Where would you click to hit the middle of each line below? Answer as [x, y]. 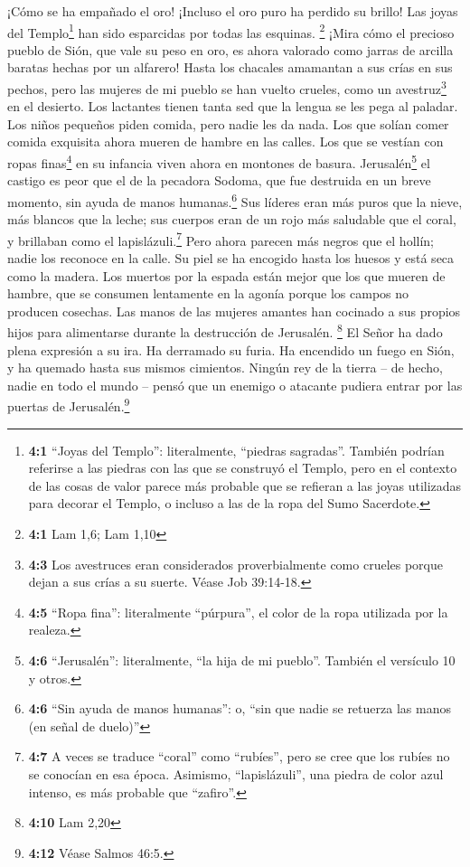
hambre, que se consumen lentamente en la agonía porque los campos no [208, 293]
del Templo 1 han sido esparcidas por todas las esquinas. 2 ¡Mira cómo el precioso [231, 31]
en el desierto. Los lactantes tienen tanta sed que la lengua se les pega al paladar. [233, 106]
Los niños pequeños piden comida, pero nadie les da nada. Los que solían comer [228, 123]
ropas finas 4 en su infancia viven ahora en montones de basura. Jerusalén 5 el [219, 161]
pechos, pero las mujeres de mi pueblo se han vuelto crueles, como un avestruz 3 [227, 87]
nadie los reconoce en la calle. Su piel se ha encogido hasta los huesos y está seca [231, 258]
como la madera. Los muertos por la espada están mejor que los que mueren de [226, 275]
